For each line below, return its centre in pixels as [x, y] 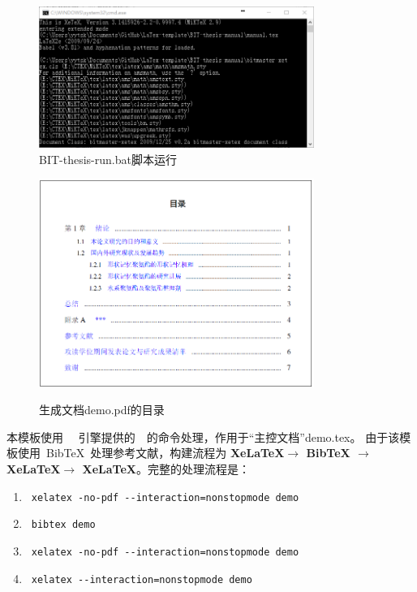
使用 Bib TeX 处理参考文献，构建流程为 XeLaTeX [151, 453]
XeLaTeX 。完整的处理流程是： [166, 468]
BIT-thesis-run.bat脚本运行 [108, 159]
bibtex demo [63, 525]
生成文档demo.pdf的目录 [102, 410]
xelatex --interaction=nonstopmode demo [142, 579]
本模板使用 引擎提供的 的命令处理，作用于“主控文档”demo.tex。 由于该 [203, 436]
